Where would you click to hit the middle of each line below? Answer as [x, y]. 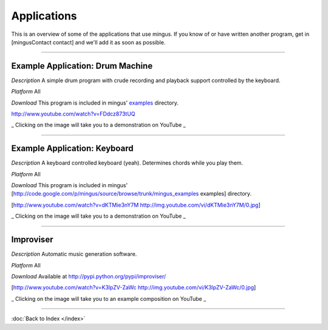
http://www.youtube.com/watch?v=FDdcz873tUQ [73, 114]
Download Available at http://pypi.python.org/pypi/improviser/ [89, 276]
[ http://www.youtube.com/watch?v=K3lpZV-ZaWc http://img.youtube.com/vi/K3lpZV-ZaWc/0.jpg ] [134, 287]
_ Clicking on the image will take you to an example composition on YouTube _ [109, 298]
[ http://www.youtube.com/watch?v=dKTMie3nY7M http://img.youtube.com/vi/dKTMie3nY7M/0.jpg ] [136, 205]
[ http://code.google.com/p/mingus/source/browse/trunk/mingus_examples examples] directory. [132, 194]
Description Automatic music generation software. [74, 254]
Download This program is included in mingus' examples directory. [95, 103]
